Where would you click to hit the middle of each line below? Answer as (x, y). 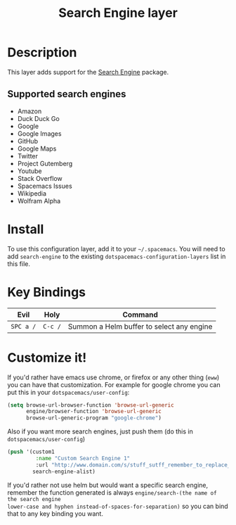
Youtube (29, 171)
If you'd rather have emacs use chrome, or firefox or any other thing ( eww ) (113, 377)
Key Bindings (47, 292)
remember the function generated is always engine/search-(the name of (112, 492)
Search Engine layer (118, 13)
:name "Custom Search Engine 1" (83, 459)
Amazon (29, 111)
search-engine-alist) (64, 472)
